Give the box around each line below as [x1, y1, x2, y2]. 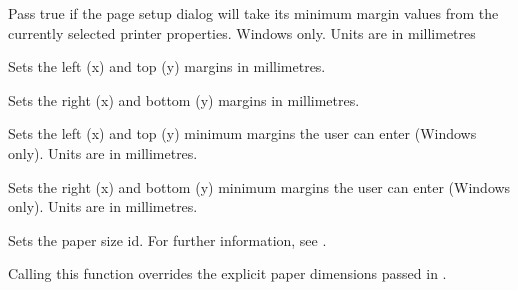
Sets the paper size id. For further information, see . [8, 229, 327, 250]
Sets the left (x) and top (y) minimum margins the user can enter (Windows [8, 123, 477, 144]
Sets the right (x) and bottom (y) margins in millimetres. [8, 89, 360, 110]
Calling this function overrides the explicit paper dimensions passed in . [8, 263, 447, 284]
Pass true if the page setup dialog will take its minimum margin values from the [8, 3, 499, 23]
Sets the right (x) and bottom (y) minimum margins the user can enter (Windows [8, 176, 511, 197]
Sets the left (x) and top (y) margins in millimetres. [8, 56, 326, 77]
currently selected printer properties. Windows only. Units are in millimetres [8, 22, 476, 43]
